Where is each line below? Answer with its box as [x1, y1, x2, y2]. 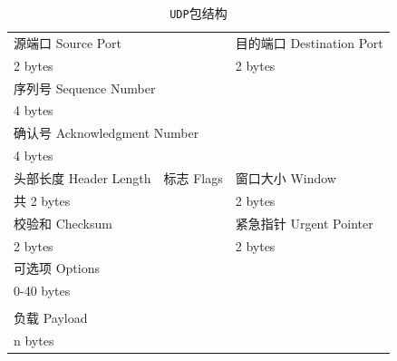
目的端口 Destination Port [235, 33, 383, 52]
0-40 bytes [14, 281, 71, 300]
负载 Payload [14, 308, 88, 327]
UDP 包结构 [169, 4, 228, 22]
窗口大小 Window [235, 168, 336, 187]
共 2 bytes [14, 190, 71, 210]
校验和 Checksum [14, 213, 112, 232]
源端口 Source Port [14, 33, 121, 52]
